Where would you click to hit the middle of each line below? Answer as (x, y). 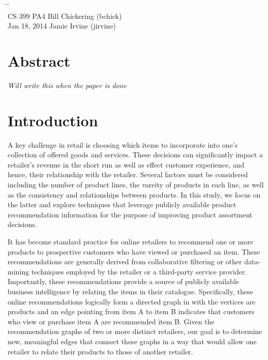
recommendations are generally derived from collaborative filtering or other (125, 261)
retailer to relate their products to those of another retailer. (100, 351)
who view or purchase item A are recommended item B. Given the (111, 321)
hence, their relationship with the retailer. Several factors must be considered (128, 174)
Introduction (53, 120)
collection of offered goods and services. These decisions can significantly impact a (135, 155)
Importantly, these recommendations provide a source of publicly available (124, 281)
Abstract (39, 60)
